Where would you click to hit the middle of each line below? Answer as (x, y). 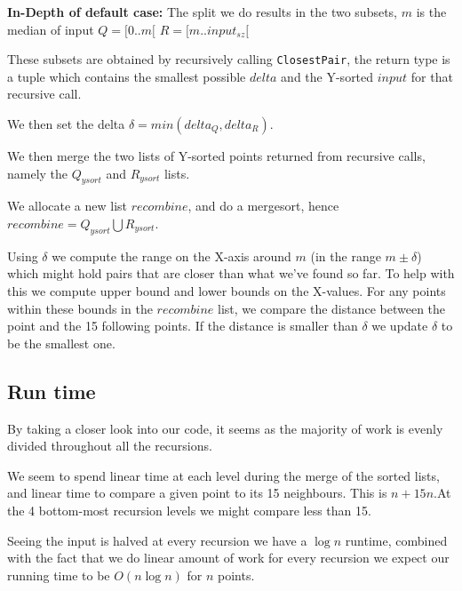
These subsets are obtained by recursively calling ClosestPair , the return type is (229, 59)
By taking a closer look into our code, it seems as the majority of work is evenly (225, 428)
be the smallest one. (61, 343)
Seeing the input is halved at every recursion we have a (157, 540)
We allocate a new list (68, 206)
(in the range (346, 256)
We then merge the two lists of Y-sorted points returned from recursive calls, (216, 156)
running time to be (59, 575)
